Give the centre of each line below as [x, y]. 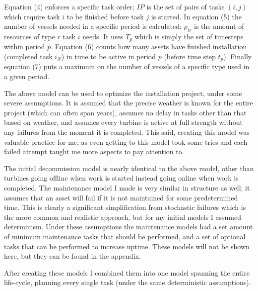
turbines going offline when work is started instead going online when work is [121, 178]
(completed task [28, 56]
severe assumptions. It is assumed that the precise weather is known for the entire [129, 103]
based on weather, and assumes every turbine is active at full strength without [123, 122]
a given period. [27, 76]
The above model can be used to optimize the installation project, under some [123, 93]
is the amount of [219, 26]
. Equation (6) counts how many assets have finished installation [149, 47]
